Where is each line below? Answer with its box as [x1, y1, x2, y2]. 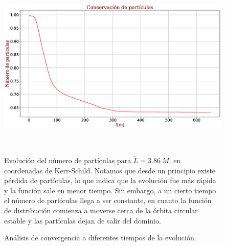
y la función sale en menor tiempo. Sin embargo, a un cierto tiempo [4, 185, 216, 195]
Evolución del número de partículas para [4, 154, 131, 165]
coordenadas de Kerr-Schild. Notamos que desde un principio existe [4, 165, 216, 175]
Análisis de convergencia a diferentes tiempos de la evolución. [4, 232, 196, 243]
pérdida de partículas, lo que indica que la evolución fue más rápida [4, 175, 216, 186]
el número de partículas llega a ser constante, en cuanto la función [4, 195, 212, 206]
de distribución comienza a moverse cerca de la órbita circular [4, 205, 198, 215]
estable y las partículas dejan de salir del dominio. [4, 215, 161, 226]
